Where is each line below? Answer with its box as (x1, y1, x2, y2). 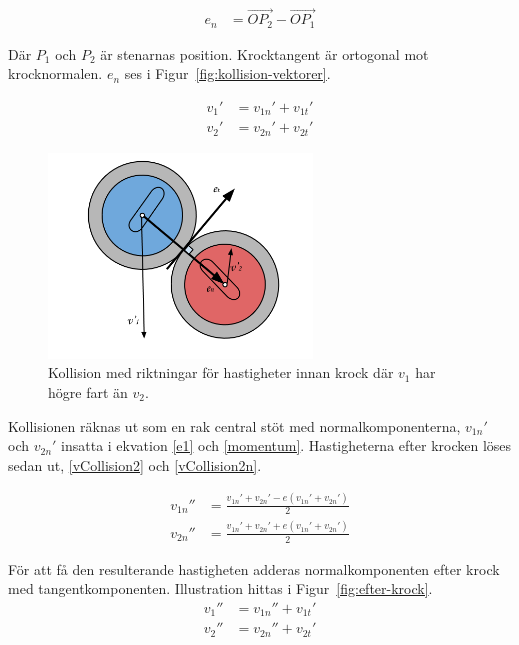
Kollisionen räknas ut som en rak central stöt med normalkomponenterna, (8, 415, 461, 436)
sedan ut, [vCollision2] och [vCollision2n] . (8, 454, 262, 475)
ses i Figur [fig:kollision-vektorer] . (124, 63, 331, 84)
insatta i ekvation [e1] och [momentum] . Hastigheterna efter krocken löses (61, 435, 512, 456)
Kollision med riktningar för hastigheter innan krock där (48, 362, 394, 383)
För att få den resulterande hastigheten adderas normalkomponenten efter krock (8, 558, 500, 579)
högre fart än (48, 381, 128, 402)
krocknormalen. (8, 63, 103, 84)
